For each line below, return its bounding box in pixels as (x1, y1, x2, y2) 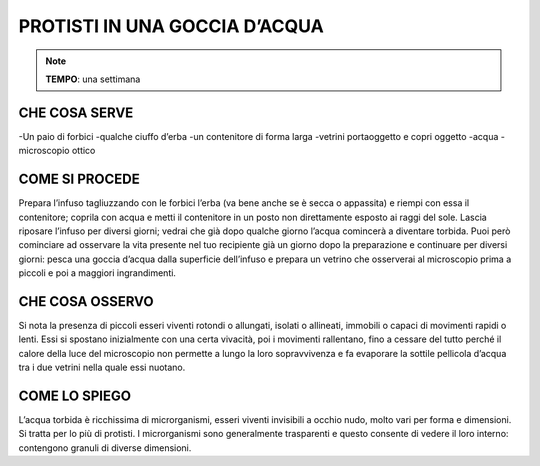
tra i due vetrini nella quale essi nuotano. (18, 361, 186, 374)
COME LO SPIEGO (18, 387, 132, 404)
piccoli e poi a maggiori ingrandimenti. (18, 267, 177, 279)
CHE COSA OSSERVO (18, 293, 154, 310)
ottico (71, 145, 96, 157)
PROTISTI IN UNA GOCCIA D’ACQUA (18, 15, 324, 37)
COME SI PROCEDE (18, 171, 140, 188)
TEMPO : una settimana (45, 73, 141, 85)
